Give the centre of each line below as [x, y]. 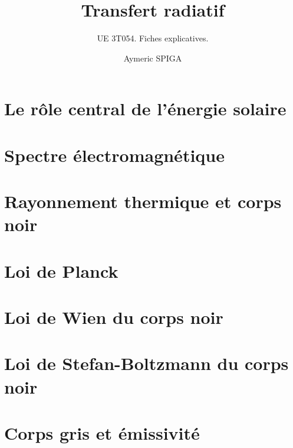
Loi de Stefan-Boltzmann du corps [146, 363]
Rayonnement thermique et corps [143, 201]
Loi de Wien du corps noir [114, 317]
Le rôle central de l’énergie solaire [145, 108]
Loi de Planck [61, 270]
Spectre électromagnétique [114, 155]
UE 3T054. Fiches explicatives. [153, 38]
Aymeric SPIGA [153, 58]
